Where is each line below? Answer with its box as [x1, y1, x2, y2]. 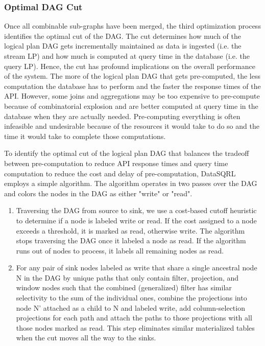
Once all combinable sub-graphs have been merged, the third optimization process [4, 20, 261, 31]
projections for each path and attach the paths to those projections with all [16, 312, 252, 323]
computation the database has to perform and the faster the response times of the [4, 80, 261, 91]
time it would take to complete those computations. [4, 130, 166, 141]
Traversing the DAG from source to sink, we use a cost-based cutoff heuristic [16, 205, 257, 216]
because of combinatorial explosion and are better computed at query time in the [4, 100, 258, 111]
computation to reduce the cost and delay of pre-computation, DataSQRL [4, 168, 236, 178]
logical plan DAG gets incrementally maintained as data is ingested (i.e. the [4, 40, 242, 51]
